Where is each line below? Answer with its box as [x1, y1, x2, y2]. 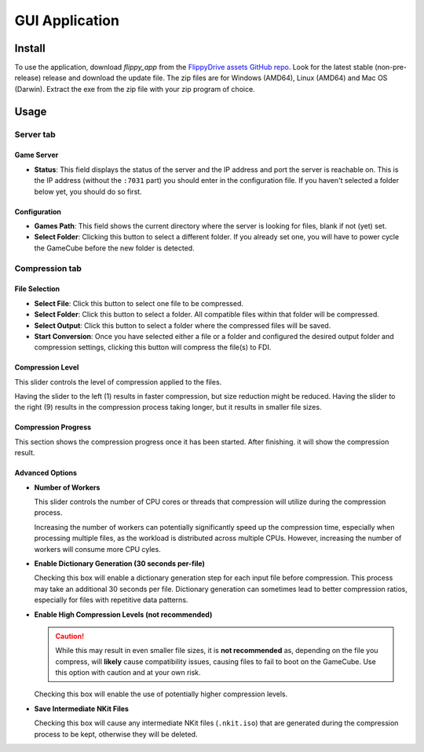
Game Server [14, 150, 59, 160]
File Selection [14, 284, 60, 294]
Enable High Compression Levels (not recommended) [34, 609, 213, 619]
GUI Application [14, 12, 119, 29]
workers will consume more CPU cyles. [34, 544, 161, 553]
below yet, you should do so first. [34, 187, 142, 196]
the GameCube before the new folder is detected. [34, 243, 196, 253]
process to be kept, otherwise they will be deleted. [34, 729, 198, 739]
